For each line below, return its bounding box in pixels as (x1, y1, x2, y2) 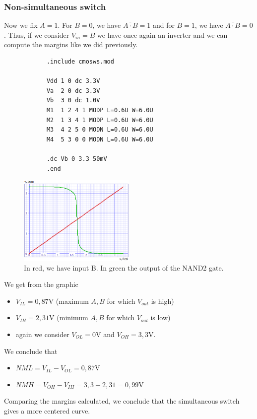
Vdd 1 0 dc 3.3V (46, 77, 100, 85)
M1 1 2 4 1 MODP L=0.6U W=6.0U (46, 106, 153, 114)
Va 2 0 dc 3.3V (46, 87, 100, 94)
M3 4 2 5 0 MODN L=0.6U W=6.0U (46, 126, 153, 134)
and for (152, 20, 175, 30)
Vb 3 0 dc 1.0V (46, 97, 100, 104)
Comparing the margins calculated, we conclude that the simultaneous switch (4, 396, 240, 406)
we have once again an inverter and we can (97, 29, 228, 40)
